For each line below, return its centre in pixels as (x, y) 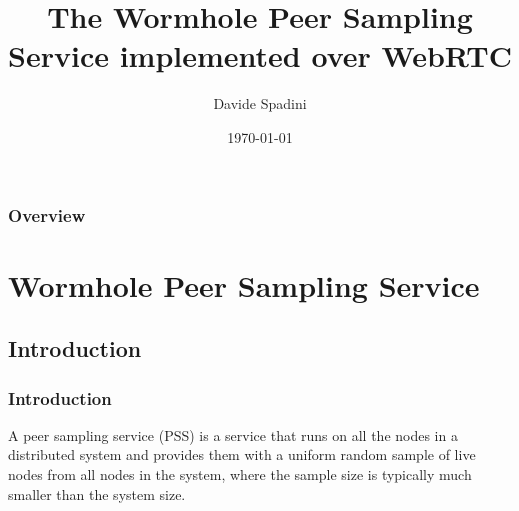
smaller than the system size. (97, 493)
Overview (47, 214)
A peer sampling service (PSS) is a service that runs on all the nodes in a (233, 434)
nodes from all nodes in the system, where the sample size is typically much (240, 473)
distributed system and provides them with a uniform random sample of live (242, 454)
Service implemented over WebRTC (260, 55)
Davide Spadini (260, 103)
